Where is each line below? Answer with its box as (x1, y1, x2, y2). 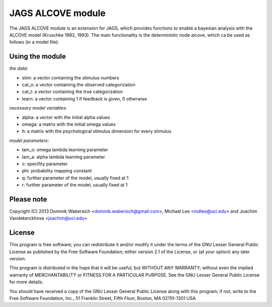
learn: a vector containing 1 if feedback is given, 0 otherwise (22, 95, 147, 101)
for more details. (9, 279, 44, 285)
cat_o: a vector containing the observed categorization (22, 82, 135, 88)
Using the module (9, 52, 66, 61)
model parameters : (9, 137, 49, 143)
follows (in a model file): (9, 39, 59, 45)
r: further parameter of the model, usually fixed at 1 (22, 182, 128, 188)
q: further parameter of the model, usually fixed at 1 (22, 175, 128, 181)
